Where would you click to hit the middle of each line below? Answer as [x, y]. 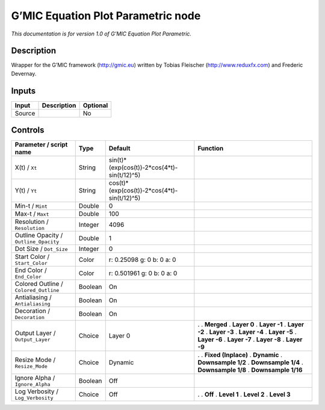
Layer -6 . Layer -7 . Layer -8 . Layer [250, 340]
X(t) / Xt [26, 167]
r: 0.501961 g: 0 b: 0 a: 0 [143, 273]
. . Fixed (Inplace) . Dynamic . [240, 355]
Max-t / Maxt [32, 214]
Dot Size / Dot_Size [42, 249]
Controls [28, 130]
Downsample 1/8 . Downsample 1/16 [250, 370]
